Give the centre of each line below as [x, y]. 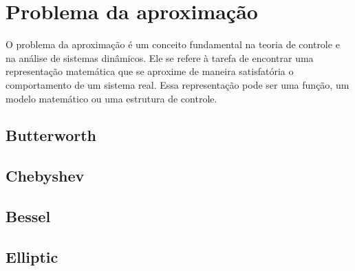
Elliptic [32, 256]
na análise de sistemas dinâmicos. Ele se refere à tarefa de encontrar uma [160, 57]
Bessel [28, 216]
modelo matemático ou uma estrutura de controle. [111, 98]
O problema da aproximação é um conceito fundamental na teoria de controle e [173, 44]
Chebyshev [45, 176]
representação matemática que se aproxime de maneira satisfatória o [150, 71]
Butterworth [51, 135]
